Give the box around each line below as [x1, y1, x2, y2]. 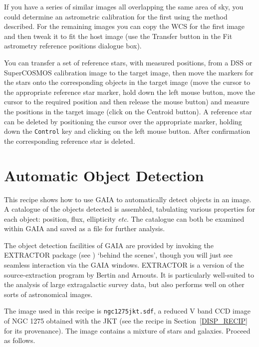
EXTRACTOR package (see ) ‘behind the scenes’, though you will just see [4, 250, 233, 260]
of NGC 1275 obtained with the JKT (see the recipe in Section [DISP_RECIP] [4, 316, 248, 326]
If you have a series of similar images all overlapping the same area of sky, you [4, 1, 244, 11]
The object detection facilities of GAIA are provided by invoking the [4, 240, 214, 250]
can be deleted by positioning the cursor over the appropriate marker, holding [4, 116, 242, 126]
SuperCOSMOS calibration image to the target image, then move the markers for [4, 67, 254, 77]
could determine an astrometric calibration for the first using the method [4, 11, 228, 21]
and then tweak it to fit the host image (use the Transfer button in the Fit [4, 30, 233, 41]
